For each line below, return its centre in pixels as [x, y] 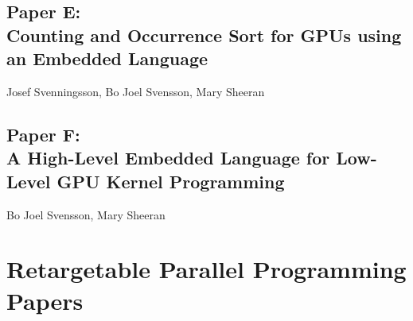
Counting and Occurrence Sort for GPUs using [204, 35]
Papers [45, 300]
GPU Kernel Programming [171, 181]
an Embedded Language [107, 58]
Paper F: [43, 134]
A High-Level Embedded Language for [168, 158]
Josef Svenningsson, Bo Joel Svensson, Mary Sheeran [136, 91]
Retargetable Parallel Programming [206, 269]
